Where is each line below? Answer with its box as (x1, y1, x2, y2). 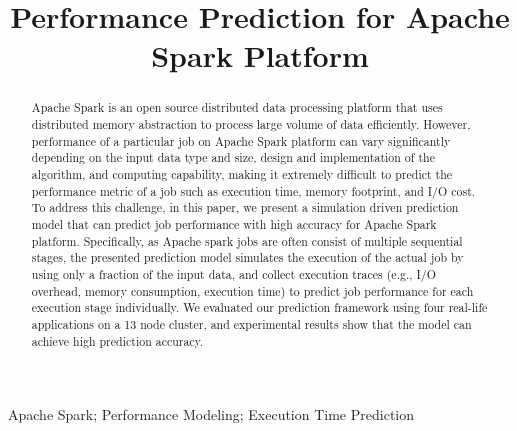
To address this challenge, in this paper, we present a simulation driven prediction (31, 199, 459, 216)
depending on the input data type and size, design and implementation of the (31, 149, 435, 166)
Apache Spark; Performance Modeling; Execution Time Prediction (8, 404, 414, 425)
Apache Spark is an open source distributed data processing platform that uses (31, 99, 443, 116)
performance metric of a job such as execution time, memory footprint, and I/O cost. (31, 182, 476, 199)
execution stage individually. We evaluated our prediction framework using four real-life (31, 299, 488, 316)
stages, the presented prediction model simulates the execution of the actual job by (31, 249, 464, 266)
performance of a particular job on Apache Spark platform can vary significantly (31, 132, 451, 149)
